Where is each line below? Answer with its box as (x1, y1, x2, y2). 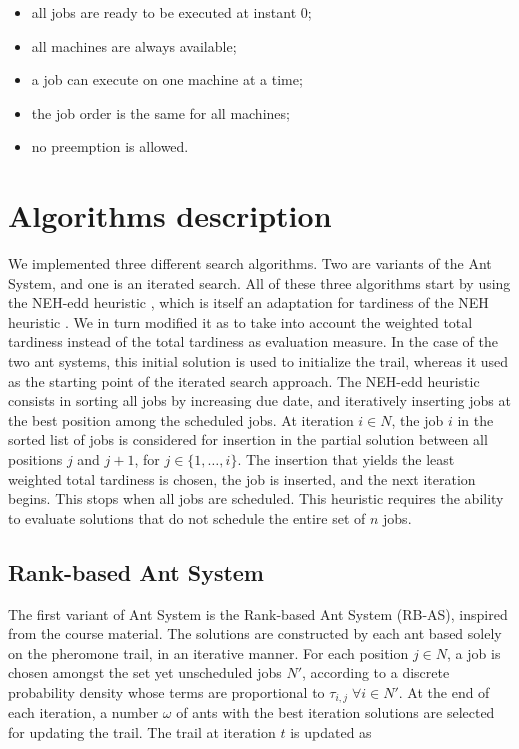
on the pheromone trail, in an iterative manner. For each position (8, 642, 409, 663)
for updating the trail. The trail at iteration (8, 722, 276, 743)
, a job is (447, 642, 501, 663)
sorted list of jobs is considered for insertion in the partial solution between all (8, 429, 488, 450)
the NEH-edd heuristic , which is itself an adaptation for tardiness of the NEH (8, 292, 489, 313)
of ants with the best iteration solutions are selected (176, 702, 495, 723)
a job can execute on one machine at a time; (31, 69, 303, 90)
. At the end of (398, 681, 490, 702)
